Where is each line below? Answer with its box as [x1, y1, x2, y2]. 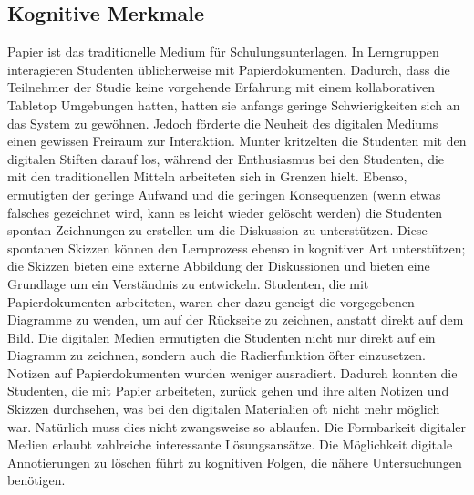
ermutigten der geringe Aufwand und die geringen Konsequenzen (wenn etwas [7, 184, 441, 203]
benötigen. [7, 470, 66, 490]
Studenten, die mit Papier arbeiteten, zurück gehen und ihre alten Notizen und [7, 381, 449, 400]
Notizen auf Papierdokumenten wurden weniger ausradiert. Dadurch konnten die [7, 363, 458, 382]
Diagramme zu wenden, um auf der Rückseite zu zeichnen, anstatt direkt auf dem [7, 310, 464, 329]
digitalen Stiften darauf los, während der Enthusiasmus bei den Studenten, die [7, 149, 445, 168]
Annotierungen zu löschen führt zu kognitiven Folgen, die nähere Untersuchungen [7, 452, 462, 471]
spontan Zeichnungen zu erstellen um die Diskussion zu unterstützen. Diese [7, 221, 428, 240]
